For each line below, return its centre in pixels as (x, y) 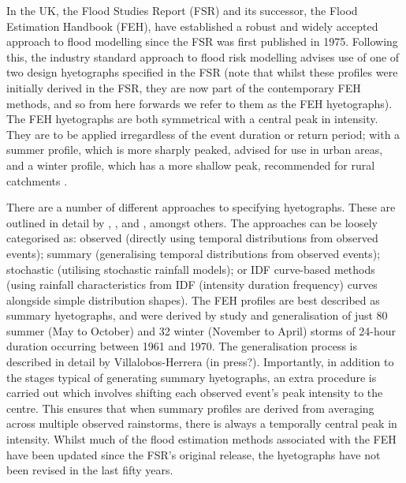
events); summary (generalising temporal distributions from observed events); (194, 253)
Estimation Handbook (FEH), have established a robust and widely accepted (192, 26)
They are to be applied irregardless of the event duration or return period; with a (203, 134)
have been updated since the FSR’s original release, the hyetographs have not (194, 454)
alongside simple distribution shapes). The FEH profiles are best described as (193, 300)
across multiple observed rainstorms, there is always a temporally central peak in (202, 423)
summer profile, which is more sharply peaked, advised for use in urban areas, (195, 150)
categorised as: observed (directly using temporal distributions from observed (192, 238)
